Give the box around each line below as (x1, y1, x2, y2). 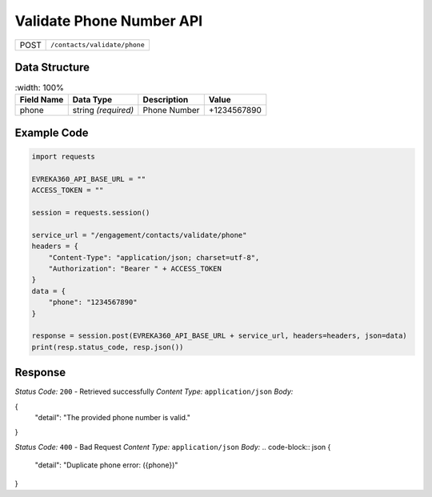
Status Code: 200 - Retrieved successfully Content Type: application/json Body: (14, 387, 294, 396)
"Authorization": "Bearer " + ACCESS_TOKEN (48, 264, 222, 273)
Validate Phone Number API (14, 12, 203, 30)
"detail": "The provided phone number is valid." (34, 412, 191, 422)
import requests (31, 152, 96, 162)
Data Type (72, 94, 113, 106)
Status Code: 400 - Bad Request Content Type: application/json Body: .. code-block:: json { (14, 442, 331, 451)
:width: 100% (14, 82, 64, 94)
